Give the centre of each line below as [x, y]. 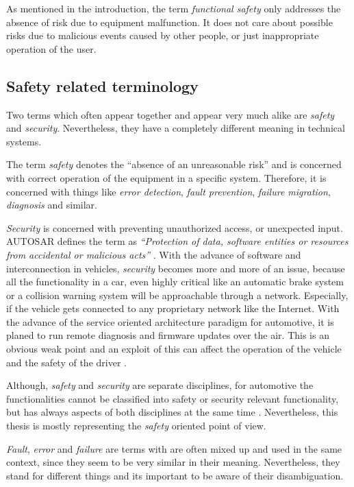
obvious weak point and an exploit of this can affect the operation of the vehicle [174, 349]
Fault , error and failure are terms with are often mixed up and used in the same [174, 448]
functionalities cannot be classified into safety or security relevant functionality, [173, 398]
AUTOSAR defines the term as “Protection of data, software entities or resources [177, 241]
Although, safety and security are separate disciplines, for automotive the [160, 385]
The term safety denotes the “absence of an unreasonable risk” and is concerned [174, 164]
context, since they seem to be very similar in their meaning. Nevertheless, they [173, 462]
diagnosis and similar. [52, 205]
